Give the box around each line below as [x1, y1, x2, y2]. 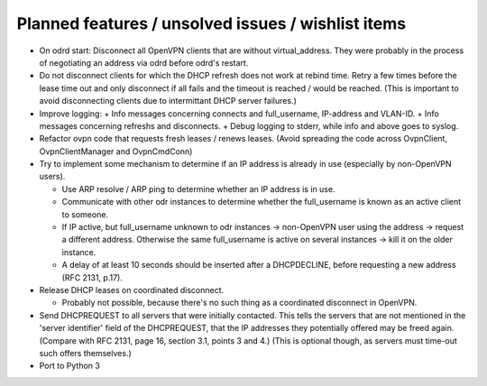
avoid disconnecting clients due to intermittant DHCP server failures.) [39, 96, 297, 106]
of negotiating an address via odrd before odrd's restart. [39, 57, 249, 68]
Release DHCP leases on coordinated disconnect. [39, 284, 225, 295]
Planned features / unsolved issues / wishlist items [16, 14, 406, 33]
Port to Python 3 [39, 361, 101, 372]
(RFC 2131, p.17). [61, 271, 124, 283]
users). [39, 171, 66, 182]
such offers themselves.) [39, 347, 133, 358]
